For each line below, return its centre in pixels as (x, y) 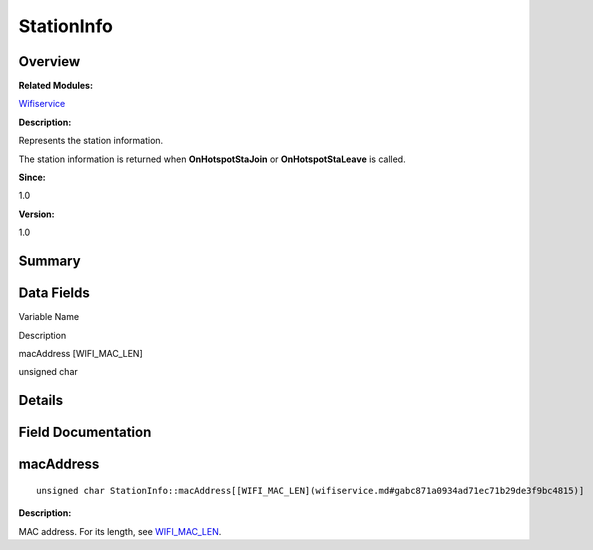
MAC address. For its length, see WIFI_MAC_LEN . (120, 531)
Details (41, 400)
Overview (49, 61)
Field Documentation (85, 432)
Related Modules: (56, 86)
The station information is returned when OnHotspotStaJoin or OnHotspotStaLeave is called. (212, 159)
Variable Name (49, 317)
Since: (32, 177)
